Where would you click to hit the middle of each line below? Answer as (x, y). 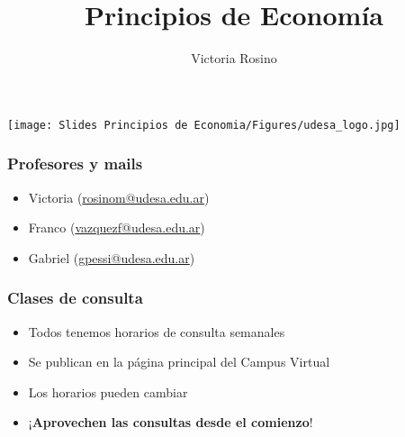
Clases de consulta (75, 298)
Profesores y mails (75, 164)
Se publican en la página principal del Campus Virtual (179, 362)
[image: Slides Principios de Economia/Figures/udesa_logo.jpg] (204, 125)
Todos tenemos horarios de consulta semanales (157, 331)
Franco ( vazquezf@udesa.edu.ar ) (117, 228)
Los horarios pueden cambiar (108, 391)
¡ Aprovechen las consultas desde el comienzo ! (171, 422)
